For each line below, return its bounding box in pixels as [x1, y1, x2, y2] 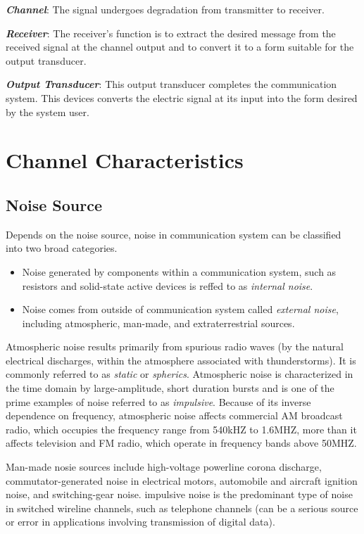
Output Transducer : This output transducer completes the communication [6, 77, 337, 91]
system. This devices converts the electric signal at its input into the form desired [6, 90, 358, 105]
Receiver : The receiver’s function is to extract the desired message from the [6, 25, 336, 40]
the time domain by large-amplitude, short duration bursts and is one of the [6, 381, 334, 395]
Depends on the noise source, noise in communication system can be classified [6, 227, 341, 241]
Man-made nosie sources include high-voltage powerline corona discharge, [6, 459, 322, 474]
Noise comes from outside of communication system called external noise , [22, 302, 339, 317]
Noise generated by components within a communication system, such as [22, 264, 337, 279]
